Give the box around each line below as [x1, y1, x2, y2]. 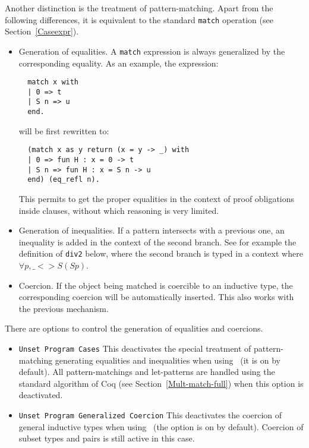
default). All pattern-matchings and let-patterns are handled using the [18, 365, 275, 378]
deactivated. [18, 389, 63, 401]
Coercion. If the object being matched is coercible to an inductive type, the [18, 279, 293, 291]
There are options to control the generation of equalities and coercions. [5, 322, 263, 335]
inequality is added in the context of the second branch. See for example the [18, 235, 297, 248]
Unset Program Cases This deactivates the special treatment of [18, 342, 251, 354]
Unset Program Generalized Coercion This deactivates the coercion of [18, 408, 282, 421]
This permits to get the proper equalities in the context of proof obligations [18, 192, 295, 204]
